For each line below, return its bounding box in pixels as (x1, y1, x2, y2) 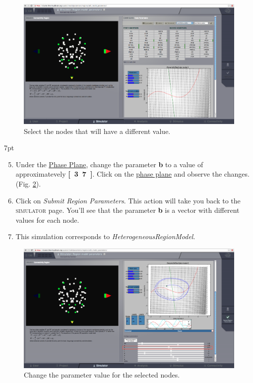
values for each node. (15, 214, 79, 225)
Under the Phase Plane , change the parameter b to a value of (15, 159, 203, 169)
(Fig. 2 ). (15, 179, 41, 189)
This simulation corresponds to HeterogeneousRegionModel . (15, 231, 195, 242)
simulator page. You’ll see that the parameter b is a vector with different (15, 205, 240, 215)
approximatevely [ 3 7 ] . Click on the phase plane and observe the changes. (15, 169, 250, 179)
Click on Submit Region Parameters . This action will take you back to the (15, 195, 241, 205)
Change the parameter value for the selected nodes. (24, 370, 180, 380)
